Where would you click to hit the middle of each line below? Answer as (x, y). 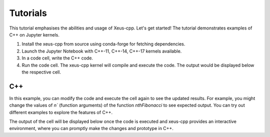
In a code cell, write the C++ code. (57, 58)
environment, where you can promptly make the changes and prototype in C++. (91, 128)
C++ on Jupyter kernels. (34, 34)
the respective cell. (41, 72)
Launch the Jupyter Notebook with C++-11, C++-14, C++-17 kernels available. (102, 51)
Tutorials (28, 13)
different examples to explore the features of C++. (61, 112)
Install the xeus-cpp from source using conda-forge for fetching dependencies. (103, 44)
